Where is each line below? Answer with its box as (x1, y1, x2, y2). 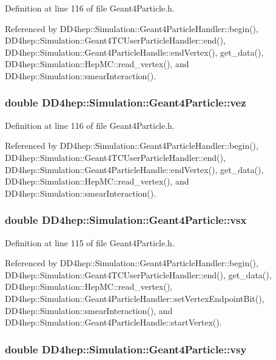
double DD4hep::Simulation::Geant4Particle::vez (5, 95, 246, 110)
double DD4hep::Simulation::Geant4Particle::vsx (5, 212, 247, 227)
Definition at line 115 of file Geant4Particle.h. (5, 236, 175, 249)
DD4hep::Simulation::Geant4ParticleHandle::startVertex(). (5, 316, 222, 329)
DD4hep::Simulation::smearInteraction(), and (5, 304, 173, 316)
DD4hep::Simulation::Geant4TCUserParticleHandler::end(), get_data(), (5, 268, 272, 281)
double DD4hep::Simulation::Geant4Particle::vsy (5, 341, 247, 356)
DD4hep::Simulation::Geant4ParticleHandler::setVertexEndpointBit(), (5, 292, 264, 304)
